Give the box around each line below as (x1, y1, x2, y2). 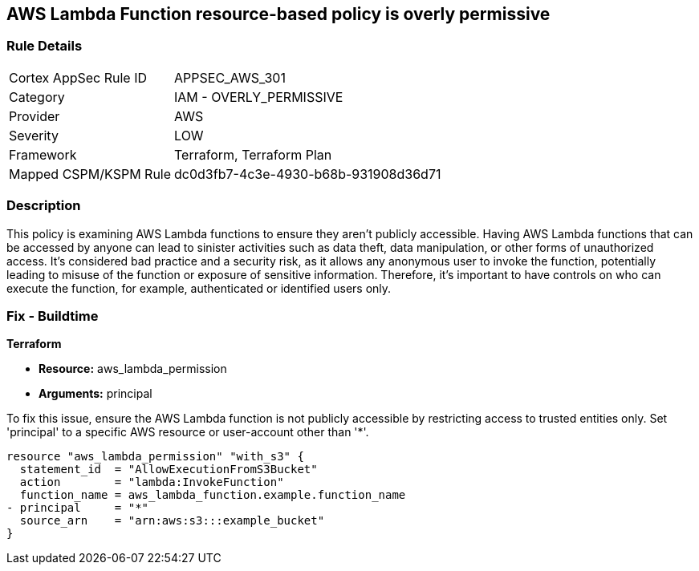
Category (9, 88, 65, 105)
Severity (9, 127, 59, 144)
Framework (9, 146, 77, 163)
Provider (9, 107, 60, 124)
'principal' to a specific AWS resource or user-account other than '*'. (6, 425, 369, 439)
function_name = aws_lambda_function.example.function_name (19, 488, 406, 502)
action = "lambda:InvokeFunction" (19, 476, 284, 489)
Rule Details (6, 38, 83, 55)
